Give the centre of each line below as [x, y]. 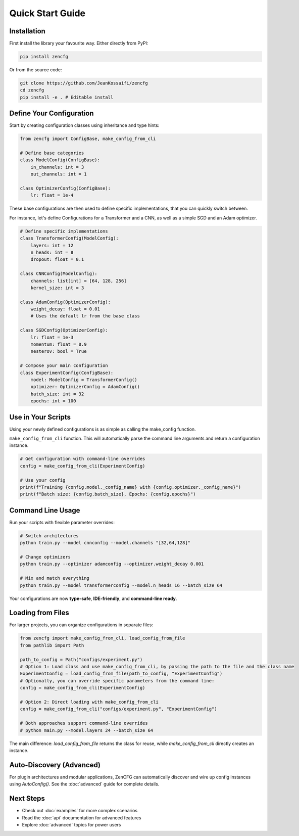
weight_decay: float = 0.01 [65, 309]
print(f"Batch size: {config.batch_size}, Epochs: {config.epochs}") [108, 494]
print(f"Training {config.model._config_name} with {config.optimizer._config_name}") [131, 487]
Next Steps [27, 799]
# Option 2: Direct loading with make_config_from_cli [89, 702]
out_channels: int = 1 [59, 174]
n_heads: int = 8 [52, 252]
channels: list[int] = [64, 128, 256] [79, 281]
